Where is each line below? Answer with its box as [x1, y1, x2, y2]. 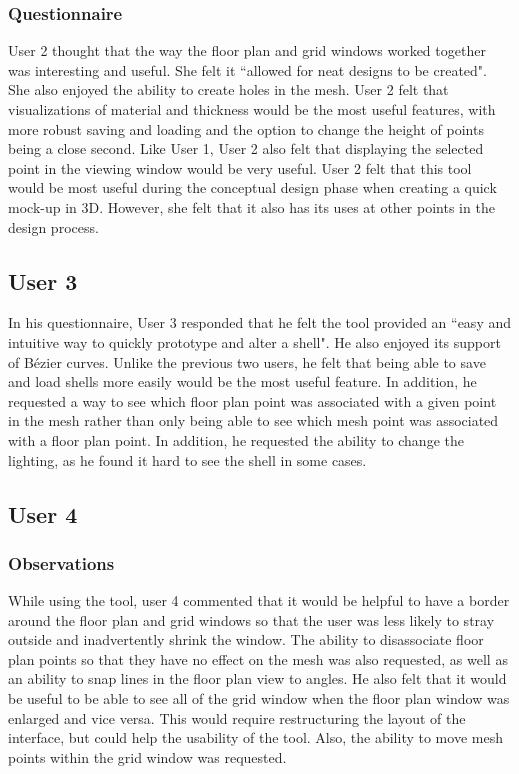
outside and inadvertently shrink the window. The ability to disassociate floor [8, 629, 484, 650]
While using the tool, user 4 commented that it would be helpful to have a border [8, 590, 510, 611]
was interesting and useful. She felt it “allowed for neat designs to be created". [8, 59, 487, 80]
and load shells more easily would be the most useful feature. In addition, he [8, 371, 477, 392]
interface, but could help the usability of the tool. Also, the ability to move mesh [8, 727, 503, 748]
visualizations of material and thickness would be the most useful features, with [8, 99, 496, 119]
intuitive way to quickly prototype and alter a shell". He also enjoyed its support [8, 331, 501, 352]
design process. [8, 216, 99, 237]
